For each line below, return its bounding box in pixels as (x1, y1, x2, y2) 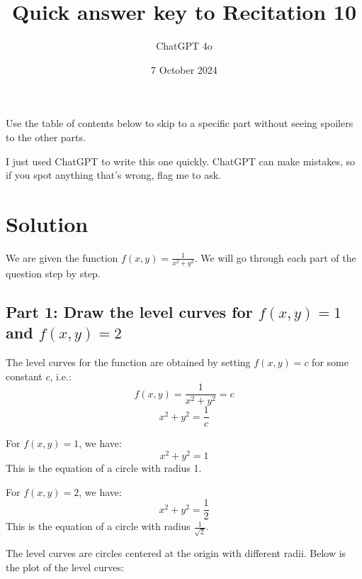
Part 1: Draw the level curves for (6, 300, 253, 322)
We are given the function (6, 250, 118, 265)
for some (312, 355, 349, 370)
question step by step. (6, 265, 101, 280)
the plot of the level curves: (6, 559, 124, 574)
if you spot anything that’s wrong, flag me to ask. (6, 167, 222, 182)
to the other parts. (6, 129, 86, 144)
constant (6, 368, 43, 383)
